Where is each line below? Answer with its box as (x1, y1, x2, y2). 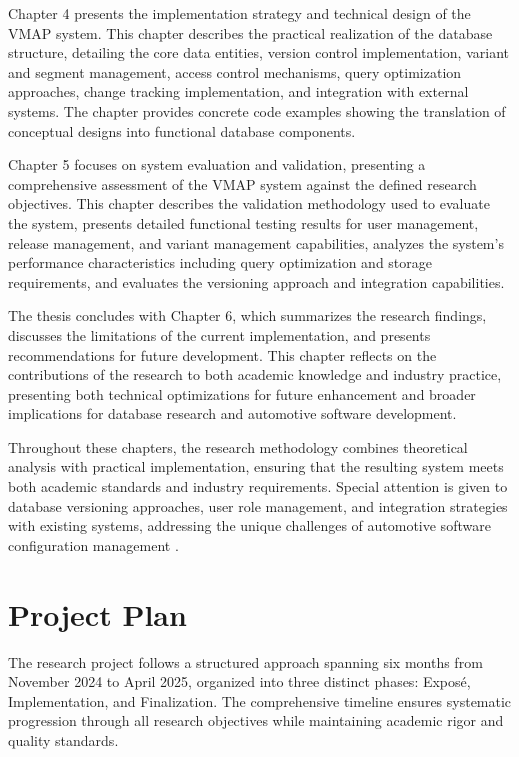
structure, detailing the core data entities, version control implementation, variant (8, 42, 509, 63)
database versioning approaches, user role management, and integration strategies (8, 495, 508, 516)
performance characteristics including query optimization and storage (8, 252, 432, 273)
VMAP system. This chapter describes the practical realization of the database (8, 22, 493, 43)
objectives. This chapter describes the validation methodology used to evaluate (8, 193, 490, 214)
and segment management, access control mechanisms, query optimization (8, 61, 462, 82)
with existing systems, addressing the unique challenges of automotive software (8, 515, 491, 536)
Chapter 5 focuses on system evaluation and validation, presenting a (8, 154, 426, 175)
